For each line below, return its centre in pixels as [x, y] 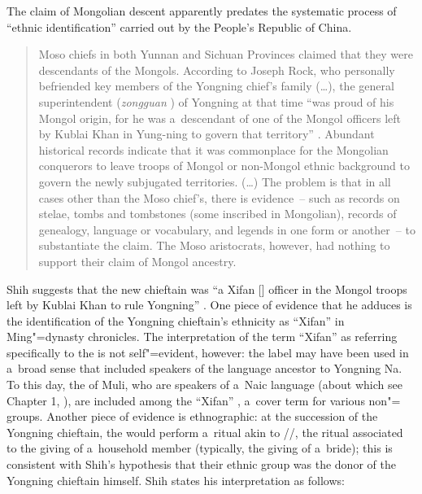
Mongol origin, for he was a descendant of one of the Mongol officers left [220, 118]
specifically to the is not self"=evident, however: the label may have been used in [208, 352]
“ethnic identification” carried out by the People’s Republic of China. [179, 26]
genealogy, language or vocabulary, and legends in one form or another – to [227, 229]
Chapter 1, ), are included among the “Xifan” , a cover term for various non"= [204, 400]
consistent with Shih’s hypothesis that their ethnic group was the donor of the [201, 464]
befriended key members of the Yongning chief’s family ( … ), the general [216, 86]
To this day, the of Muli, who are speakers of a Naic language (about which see [204, 385]
